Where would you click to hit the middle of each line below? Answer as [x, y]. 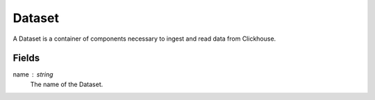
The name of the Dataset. [67, 84]
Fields [26, 58]
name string [33, 74]
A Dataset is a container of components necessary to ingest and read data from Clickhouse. [144, 39]
